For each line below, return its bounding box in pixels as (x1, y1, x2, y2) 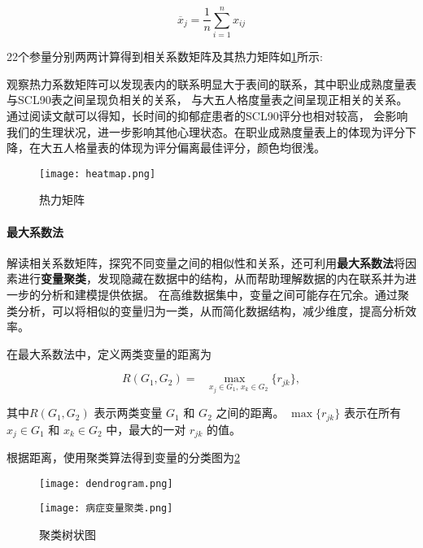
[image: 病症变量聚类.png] (39, 502, 173, 515)
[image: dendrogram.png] (39, 477, 173, 489)
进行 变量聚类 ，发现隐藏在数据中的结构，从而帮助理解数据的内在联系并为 (17, 270, 405, 287)
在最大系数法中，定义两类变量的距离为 (7, 345, 211, 362)
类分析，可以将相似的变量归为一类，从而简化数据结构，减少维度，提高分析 (7, 302, 405, 319)
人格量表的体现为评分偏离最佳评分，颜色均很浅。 (63, 139, 325, 156)
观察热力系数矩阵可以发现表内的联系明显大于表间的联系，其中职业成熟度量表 (7, 75, 416, 92)
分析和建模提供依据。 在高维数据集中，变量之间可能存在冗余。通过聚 (40, 285, 409, 302)
